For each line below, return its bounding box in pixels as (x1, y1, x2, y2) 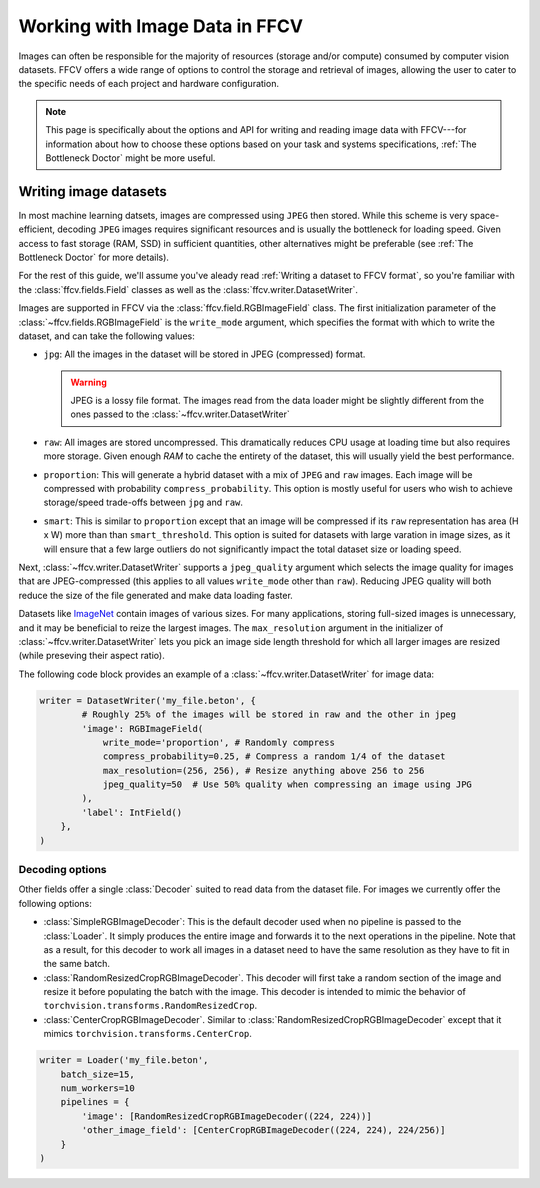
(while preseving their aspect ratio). (18, 650, 165, 662)
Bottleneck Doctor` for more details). (18, 251, 170, 263)
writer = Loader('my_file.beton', (39, 1055, 209, 1066)
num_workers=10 (60, 1083, 135, 1094)
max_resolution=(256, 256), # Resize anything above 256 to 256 (102, 765, 425, 776)
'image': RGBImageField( (81, 723, 204, 734)
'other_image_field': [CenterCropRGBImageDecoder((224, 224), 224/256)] (81, 1125, 446, 1136)
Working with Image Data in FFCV (18, 15, 304, 37)
